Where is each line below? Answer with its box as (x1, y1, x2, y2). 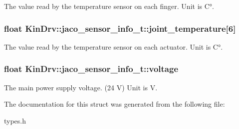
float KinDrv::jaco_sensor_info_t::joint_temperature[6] (4, 22, 236, 34)
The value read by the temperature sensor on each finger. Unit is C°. (4, 1, 214, 11)
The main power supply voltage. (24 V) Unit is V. (4, 82, 158, 92)
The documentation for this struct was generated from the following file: (4, 99, 225, 109)
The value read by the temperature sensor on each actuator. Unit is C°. (4, 41, 223, 52)
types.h (4, 115, 26, 126)
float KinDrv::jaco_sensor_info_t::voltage (4, 63, 179, 75)
